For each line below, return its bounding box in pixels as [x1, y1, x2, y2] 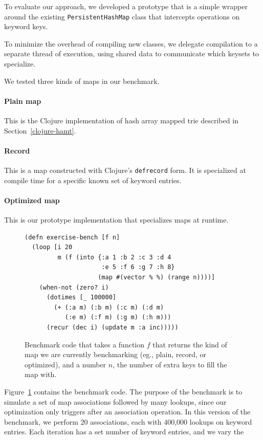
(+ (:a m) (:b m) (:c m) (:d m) [54, 303, 164, 311]
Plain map [4, 95, 41, 106]
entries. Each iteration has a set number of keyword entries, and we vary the [4, 426, 244, 437]
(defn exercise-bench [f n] [25, 233, 120, 241]
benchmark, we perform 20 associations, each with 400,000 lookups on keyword [4, 416, 252, 427]
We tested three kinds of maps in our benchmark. [4, 75, 160, 86]
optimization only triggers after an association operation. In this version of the [4, 406, 251, 417]
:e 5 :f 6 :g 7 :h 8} [101, 263, 175, 271]
